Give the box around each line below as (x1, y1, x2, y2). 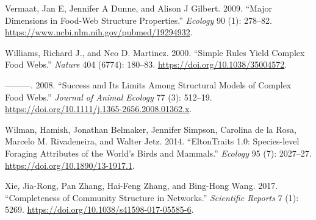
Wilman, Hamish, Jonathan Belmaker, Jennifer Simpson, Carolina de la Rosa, (5, 122, 296, 135)
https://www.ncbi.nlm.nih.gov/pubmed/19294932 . (5, 26, 193, 38)
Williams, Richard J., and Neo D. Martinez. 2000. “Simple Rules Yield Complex (5, 46, 305, 59)
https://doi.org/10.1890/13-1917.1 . (5, 158, 135, 171)
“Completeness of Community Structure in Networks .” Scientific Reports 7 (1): (5, 191, 299, 204)
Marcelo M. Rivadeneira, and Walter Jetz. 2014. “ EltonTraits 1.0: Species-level (5, 135, 300, 147)
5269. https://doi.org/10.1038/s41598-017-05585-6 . (5, 203, 194, 216)
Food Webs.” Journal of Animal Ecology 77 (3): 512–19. (5, 90, 212, 103)
